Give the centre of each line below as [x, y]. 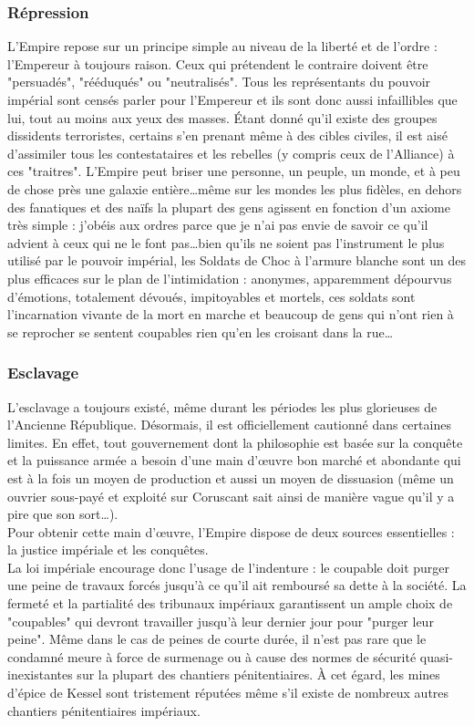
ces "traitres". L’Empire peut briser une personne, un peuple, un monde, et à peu [234, 171]
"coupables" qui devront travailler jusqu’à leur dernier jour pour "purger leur [221, 621]
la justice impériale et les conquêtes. [108, 550]
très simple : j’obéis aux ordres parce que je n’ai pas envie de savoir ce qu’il [218, 225]
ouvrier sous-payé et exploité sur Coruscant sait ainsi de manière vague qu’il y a [231, 496]
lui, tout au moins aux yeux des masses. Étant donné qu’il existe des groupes [222, 117]
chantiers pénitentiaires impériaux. [104, 710]
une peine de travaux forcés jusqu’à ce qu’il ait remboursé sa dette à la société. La [237, 585]
